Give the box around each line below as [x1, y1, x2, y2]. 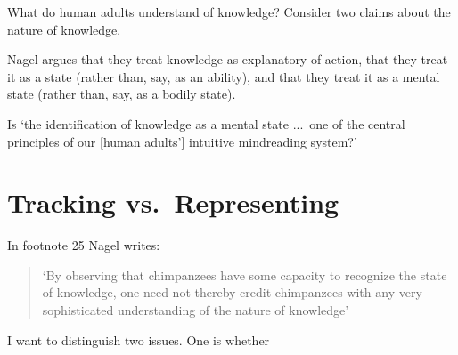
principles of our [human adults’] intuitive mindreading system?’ [7, 132, 357, 150]
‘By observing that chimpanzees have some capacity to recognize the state [42, 265, 447, 284]
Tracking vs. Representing [7, 184, 339, 221]
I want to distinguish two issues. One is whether [7, 330, 270, 349]
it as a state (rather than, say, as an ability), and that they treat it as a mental [7, 67, 440, 85]
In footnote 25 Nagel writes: [7, 236, 160, 254]
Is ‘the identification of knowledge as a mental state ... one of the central [7, 114, 405, 133]
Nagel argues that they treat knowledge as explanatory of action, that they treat [7, 50, 448, 69]
